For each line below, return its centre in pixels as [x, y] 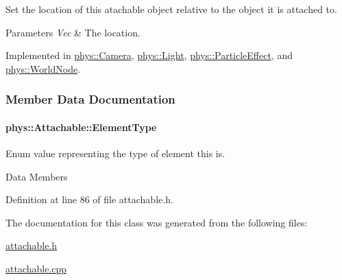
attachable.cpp [36, 268]
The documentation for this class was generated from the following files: [157, 222]
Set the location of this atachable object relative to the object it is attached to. [171, 9]
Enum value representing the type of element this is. [115, 153]
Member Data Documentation [90, 99]
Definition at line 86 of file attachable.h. [89, 199]
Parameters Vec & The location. [73, 32]
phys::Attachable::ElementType [81, 127]
